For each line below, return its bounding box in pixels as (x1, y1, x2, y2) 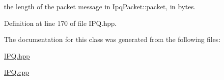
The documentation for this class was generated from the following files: (4, 34, 221, 44)
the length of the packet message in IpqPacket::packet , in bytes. (4, 1, 196, 11)
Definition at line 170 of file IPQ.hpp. (4, 18, 117, 28)
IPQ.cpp (4, 67, 29, 77)
